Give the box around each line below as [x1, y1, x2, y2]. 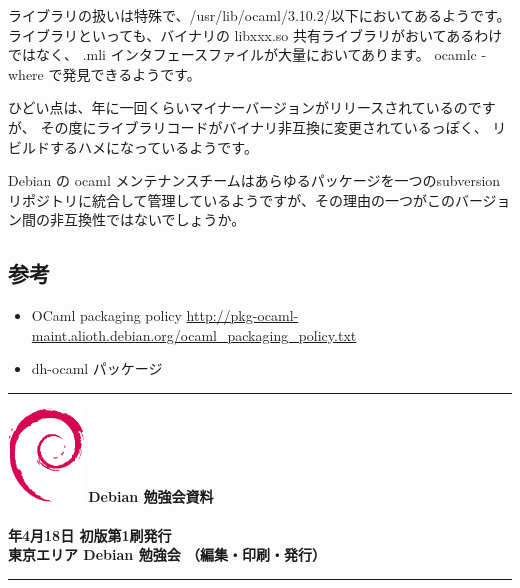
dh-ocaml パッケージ [31, 358, 163, 379]
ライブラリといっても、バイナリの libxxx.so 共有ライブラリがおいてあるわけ [8, 24, 503, 45]
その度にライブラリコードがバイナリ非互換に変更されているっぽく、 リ [40, 116, 507, 137]
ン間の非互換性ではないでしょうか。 [8, 209, 246, 230]
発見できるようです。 [62, 63, 201, 84]
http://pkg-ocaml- [186, 305, 299, 326]
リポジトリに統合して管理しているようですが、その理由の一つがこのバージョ [8, 189, 511, 210]
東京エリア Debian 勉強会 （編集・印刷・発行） [8, 544, 326, 565]
